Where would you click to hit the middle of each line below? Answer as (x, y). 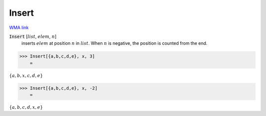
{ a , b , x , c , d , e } (26, 75)
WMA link (19, 28)
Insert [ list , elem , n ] (33, 36)
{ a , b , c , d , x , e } (26, 107)
